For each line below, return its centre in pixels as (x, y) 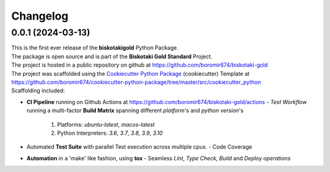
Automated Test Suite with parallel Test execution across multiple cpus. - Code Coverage (139, 147)
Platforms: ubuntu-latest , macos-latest (106, 124)
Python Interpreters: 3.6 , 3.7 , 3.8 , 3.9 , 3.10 (110, 133)
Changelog (40, 16)
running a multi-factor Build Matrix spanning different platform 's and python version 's (135, 111)
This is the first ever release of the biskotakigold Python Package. (95, 48)
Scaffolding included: (38, 91)
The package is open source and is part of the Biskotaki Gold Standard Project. (112, 56)
